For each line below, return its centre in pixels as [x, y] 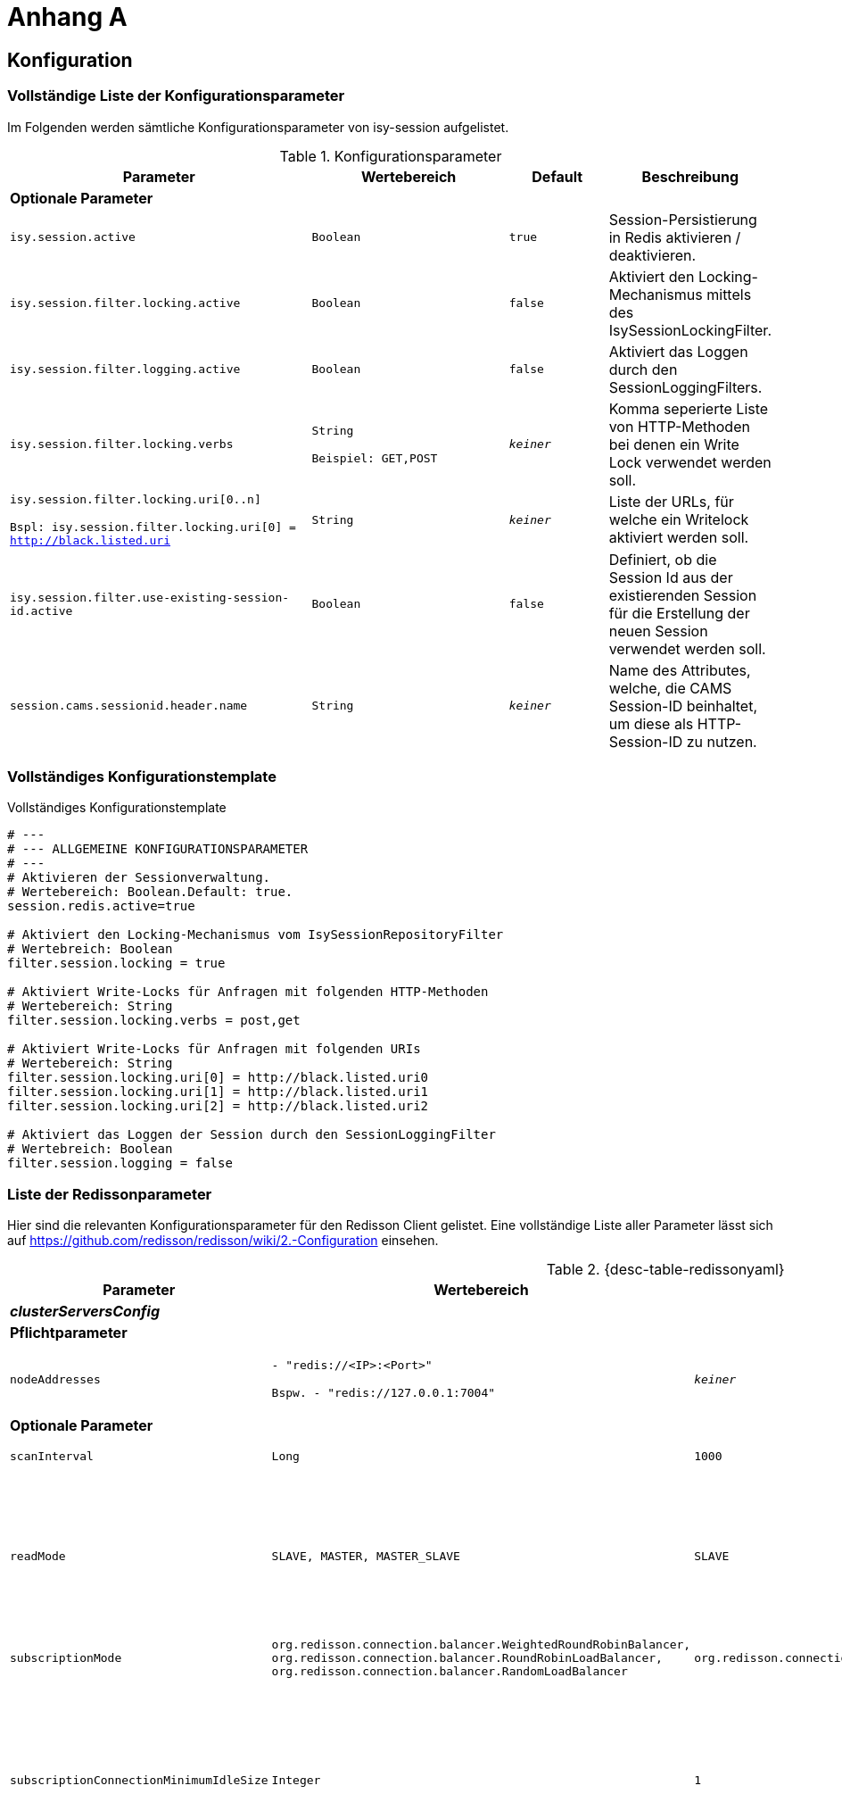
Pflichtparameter [69, 1333]
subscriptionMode [66, 1658]
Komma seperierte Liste [689, 408]
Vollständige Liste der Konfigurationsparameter [176, 96]
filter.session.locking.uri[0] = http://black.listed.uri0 [218, 1078]
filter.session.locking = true [116, 963]
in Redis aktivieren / [675, 237]
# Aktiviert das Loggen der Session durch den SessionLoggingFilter [252, 1135]
